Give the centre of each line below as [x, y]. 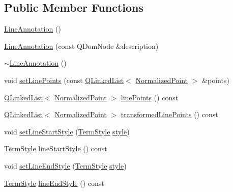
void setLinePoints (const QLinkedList [64, 80]
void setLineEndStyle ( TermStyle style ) [65, 165]
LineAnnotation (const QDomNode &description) [81, 46]
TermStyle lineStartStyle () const [56, 148]
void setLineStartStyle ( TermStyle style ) [67, 131]
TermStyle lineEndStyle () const [54, 183]
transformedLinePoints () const [169, 114]
